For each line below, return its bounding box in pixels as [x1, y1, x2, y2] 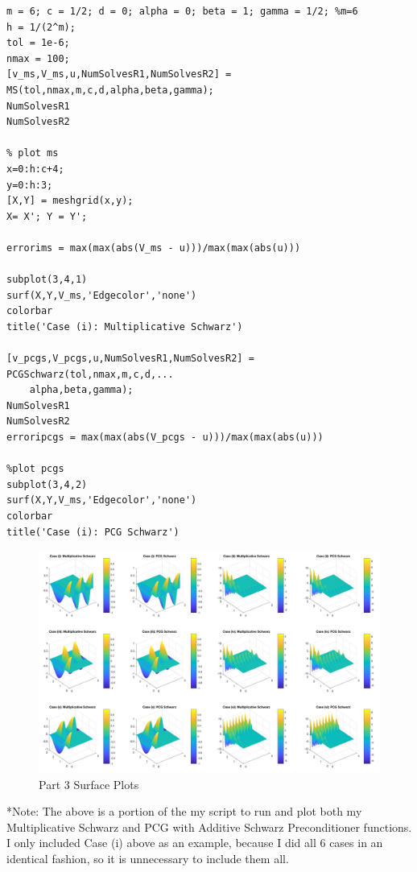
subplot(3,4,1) [6, 274, 88, 286]
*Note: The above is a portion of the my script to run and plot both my [6, 803, 362, 820]
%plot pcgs [6, 463, 64, 475]
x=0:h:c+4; [6, 163, 64, 175]
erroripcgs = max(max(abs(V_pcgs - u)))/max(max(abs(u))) [6, 432, 324, 444]
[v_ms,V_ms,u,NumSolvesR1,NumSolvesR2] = [6, 68, 232, 81]
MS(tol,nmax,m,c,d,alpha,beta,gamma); [6, 84, 214, 96]
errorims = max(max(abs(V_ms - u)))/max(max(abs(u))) [6, 242, 301, 254]
